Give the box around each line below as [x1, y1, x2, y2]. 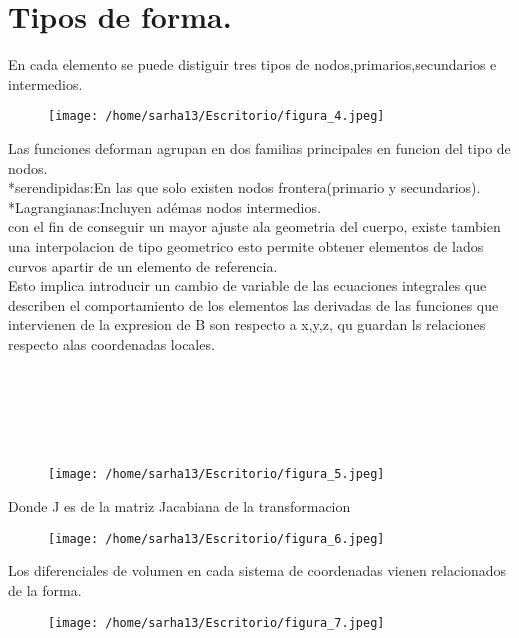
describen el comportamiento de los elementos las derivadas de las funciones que [8, 294, 499, 315]
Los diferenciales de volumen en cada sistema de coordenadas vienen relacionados [8, 560, 507, 581]
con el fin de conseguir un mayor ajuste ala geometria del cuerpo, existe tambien [8, 216, 501, 237]
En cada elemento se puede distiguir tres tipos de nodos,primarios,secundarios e [8, 54, 497, 75]
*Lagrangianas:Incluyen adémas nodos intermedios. [8, 196, 321, 217]
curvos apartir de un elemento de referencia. [8, 255, 278, 276]
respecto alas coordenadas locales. [8, 333, 215, 354]
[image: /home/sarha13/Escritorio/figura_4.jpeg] [48, 109, 385, 124]
